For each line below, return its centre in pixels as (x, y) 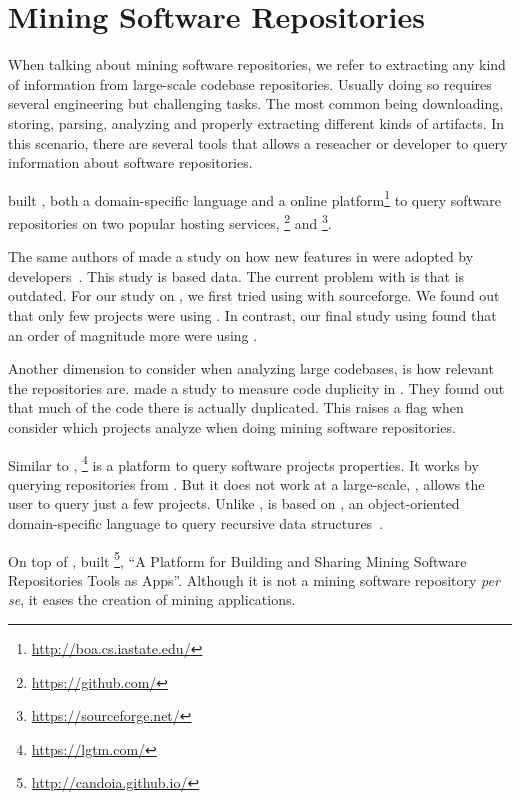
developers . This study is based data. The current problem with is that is (236, 275)
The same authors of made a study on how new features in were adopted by (241, 256)
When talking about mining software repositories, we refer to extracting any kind (257, 64)
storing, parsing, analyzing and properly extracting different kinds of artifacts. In (256, 122)
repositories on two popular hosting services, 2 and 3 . (170, 221)
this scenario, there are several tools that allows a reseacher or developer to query (258, 142)
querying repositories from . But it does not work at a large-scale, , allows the (246, 483)
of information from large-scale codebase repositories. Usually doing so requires (250, 83)
